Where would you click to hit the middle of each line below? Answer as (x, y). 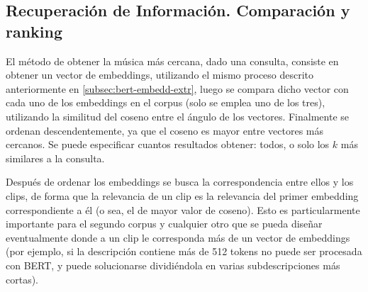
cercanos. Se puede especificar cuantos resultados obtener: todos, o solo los (168, 144)
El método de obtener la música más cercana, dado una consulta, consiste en (172, 61)
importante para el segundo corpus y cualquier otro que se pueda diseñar (164, 224)
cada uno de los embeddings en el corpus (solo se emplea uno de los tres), (166, 102)
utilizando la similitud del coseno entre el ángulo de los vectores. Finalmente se (178, 116)
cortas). (22, 279)
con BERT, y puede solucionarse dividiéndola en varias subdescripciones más (173, 265)
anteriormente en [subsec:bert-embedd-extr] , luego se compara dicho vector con (177, 88)
